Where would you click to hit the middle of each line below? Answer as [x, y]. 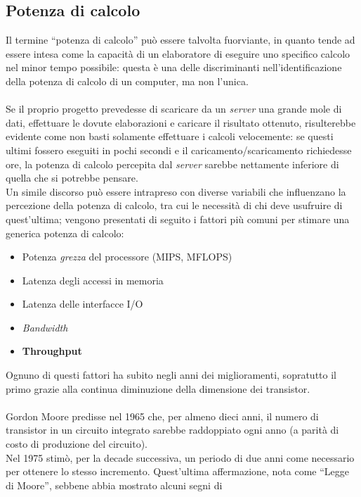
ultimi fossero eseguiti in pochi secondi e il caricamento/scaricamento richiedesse [179, 150]
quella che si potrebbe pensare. [72, 178]
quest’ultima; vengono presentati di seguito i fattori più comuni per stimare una [178, 219]
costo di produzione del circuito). [77, 444]
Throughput [52, 351]
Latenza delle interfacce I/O [83, 304]
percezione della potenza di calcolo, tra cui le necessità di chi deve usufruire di [174, 205]
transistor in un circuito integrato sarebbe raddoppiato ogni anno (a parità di [172, 430]
